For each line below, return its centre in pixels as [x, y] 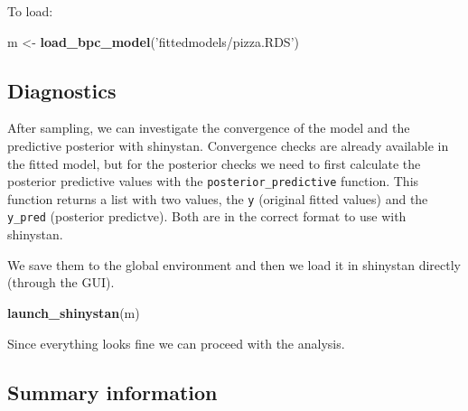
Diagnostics [62, 90]
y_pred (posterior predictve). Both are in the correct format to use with [207, 216]
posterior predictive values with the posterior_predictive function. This [213, 181]
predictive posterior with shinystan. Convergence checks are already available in [228, 145]
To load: [30, 11]
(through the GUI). [61, 282]
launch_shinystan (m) [74, 312]
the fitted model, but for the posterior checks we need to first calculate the [214, 163]
